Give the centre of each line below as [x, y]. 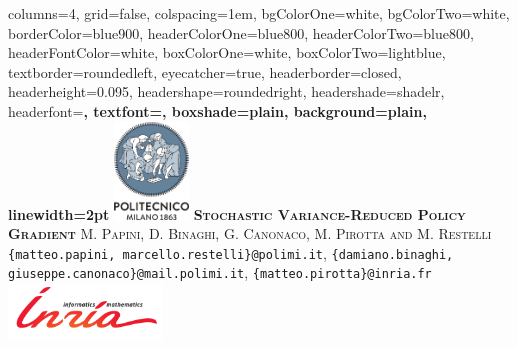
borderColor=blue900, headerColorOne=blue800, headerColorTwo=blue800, [241, 32]
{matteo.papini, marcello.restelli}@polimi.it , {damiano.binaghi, [231, 252]
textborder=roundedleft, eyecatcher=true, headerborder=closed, [205, 71]
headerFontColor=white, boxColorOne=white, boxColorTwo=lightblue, [227, 52]
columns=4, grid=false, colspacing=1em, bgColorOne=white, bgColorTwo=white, [259, 13]
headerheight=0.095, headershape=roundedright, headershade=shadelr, [226, 91]
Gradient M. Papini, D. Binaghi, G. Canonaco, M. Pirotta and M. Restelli [250, 233]
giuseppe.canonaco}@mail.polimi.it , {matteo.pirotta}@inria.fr [220, 272]
